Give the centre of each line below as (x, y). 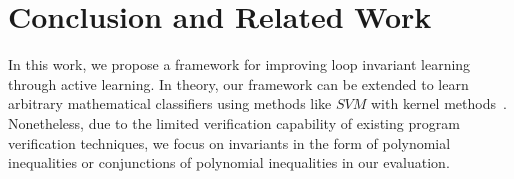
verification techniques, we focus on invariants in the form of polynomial (229, 142)
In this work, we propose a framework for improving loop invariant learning (239, 64)
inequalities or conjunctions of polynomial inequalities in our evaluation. (229, 162)
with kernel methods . (439, 103)
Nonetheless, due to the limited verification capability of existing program (234, 122)
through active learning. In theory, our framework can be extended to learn (238, 83)
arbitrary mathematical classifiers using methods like (170, 103)
